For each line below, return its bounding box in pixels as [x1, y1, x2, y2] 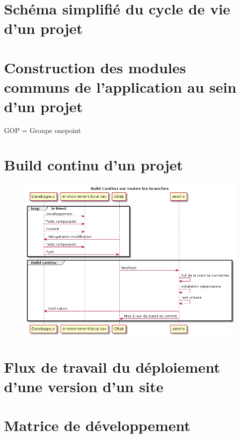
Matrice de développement [4, 415, 191, 436]
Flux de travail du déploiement [4, 356, 221, 377]
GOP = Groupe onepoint [4, 125, 81, 136]
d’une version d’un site [4, 376, 163, 396]
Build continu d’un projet [4, 154, 183, 174]
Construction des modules [4, 57, 186, 77]
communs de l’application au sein [4, 76, 237, 97]
